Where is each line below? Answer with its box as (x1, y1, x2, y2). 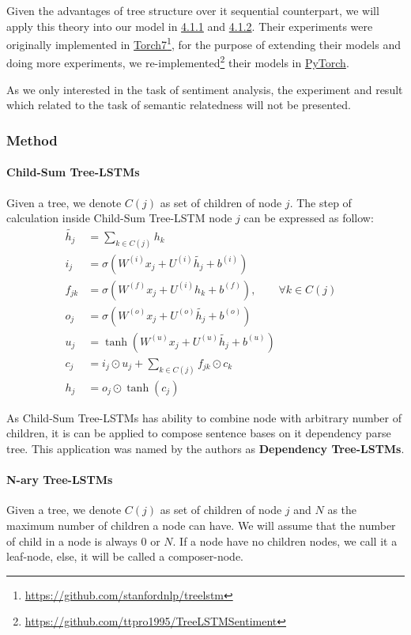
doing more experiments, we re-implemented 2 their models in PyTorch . (6, 52, 349, 71)
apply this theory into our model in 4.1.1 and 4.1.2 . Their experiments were (6, 17, 373, 34)
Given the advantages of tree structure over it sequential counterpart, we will (6, 2, 379, 18)
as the (327, 501, 357, 518)
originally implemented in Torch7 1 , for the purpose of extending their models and (6, 34, 401, 52)
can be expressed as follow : (243, 210, 374, 226)
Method (6, 130, 58, 149)
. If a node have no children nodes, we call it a (172, 532, 398, 549)
